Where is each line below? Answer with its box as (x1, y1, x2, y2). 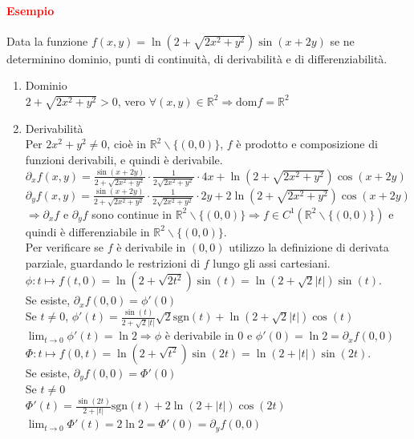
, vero (117, 92, 146, 109)
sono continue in (91, 205, 172, 222)
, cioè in (107, 135, 146, 152)
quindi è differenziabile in (25, 223, 150, 240)
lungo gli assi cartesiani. (213, 254, 331, 271)
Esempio (6, 2, 55, 18)
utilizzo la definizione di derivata (229, 239, 389, 256)
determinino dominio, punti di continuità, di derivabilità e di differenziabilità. (6, 50, 388, 66)
